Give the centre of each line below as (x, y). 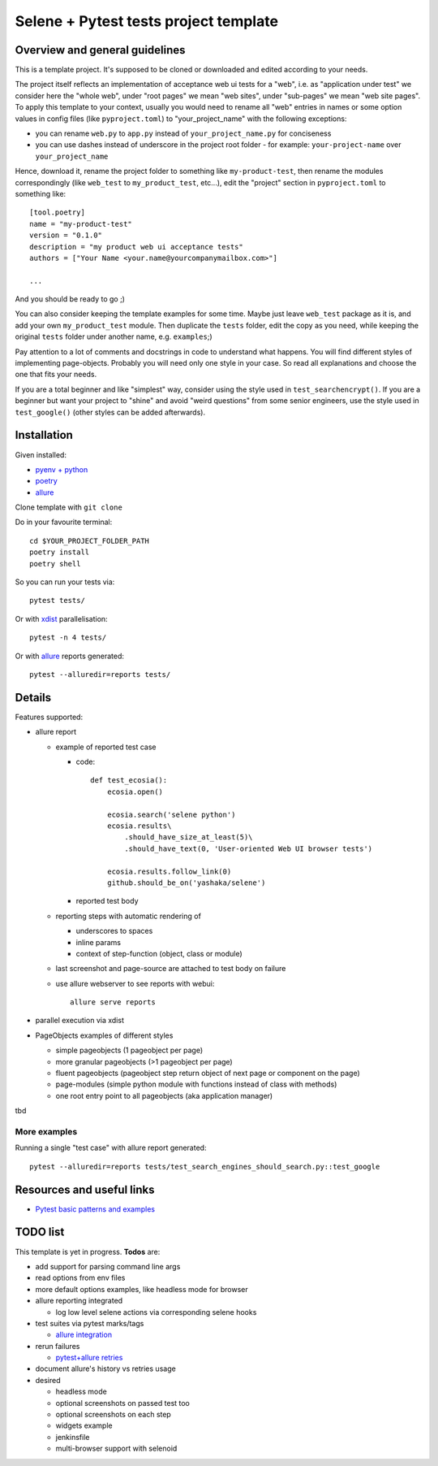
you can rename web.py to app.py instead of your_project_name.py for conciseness (183, 133)
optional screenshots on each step (114, 1415)
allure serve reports (113, 1002)
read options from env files (80, 1278)
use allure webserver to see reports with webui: (135, 983)
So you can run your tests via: (65, 582)
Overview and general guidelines (100, 50)
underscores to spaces (114, 931)
